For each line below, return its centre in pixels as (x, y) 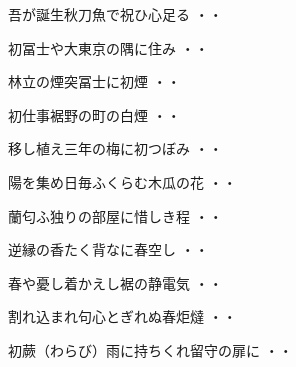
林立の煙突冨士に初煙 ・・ (94, 81)
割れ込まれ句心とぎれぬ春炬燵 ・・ (122, 316)
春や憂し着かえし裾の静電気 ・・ (115, 282)
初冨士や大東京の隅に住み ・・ (108, 47)
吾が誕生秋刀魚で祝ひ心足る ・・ (115, 14)
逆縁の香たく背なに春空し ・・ (108, 249)
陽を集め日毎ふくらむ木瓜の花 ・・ (122, 181)
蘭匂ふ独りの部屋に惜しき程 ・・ (115, 215)
